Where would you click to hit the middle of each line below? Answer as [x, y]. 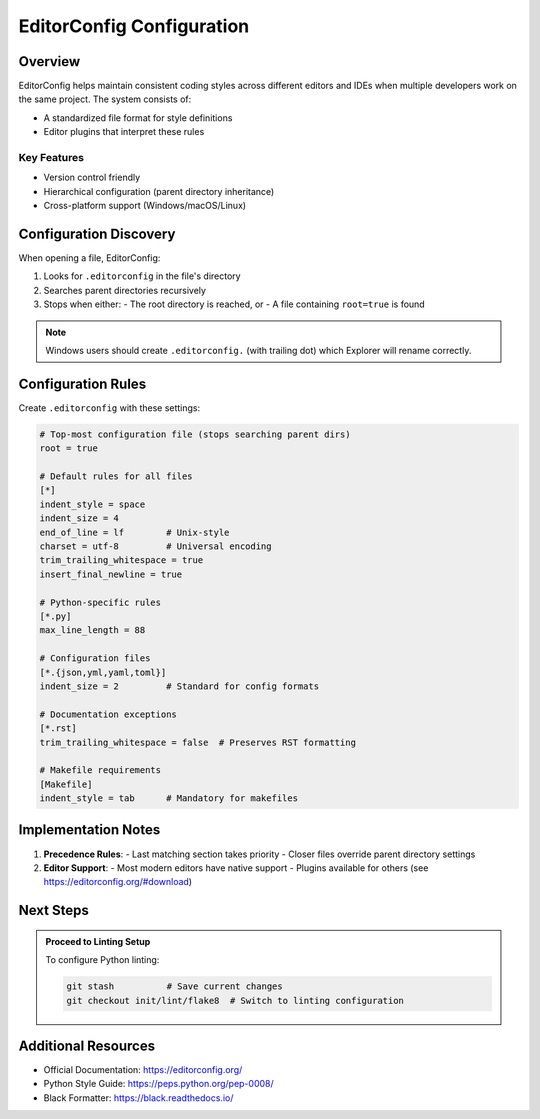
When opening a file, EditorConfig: [89, 258]
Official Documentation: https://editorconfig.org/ [143, 1070]
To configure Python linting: [102, 960]
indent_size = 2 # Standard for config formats [179, 686]
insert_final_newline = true [111, 574]
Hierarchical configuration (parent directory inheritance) [159, 191]
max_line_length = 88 [92, 630]
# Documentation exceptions [108, 714]
